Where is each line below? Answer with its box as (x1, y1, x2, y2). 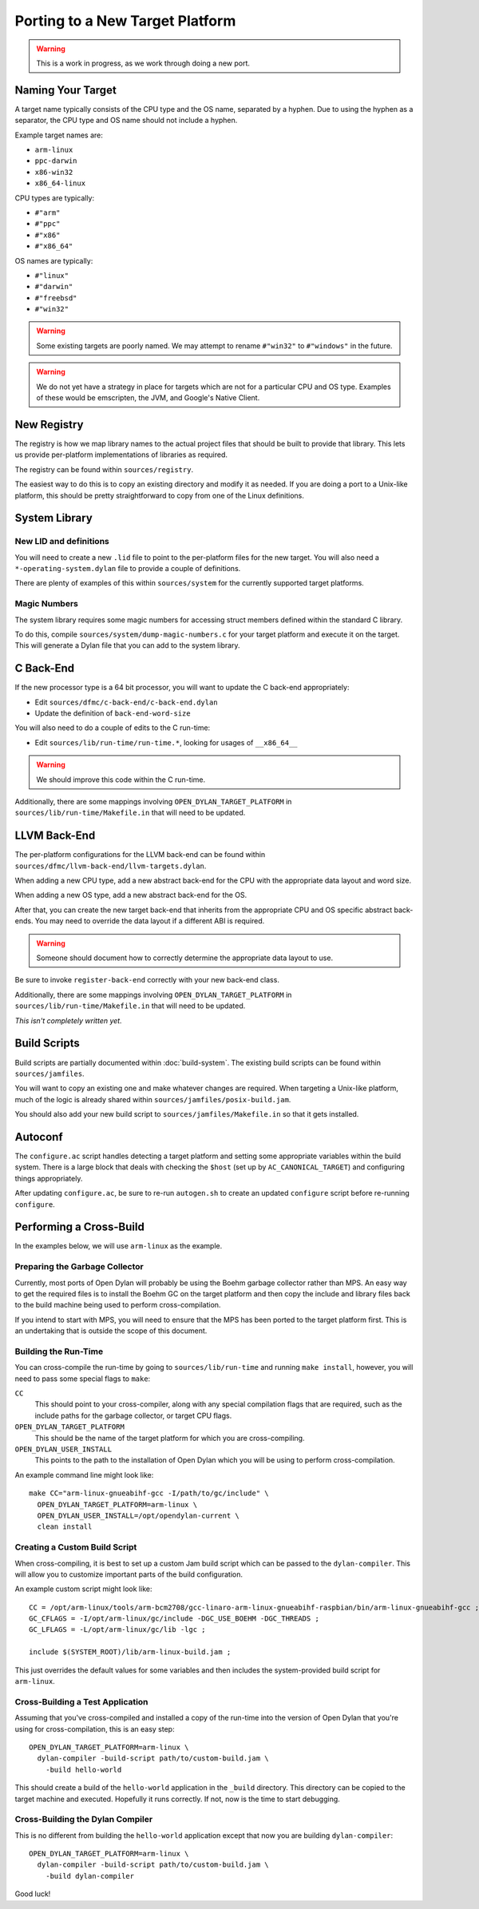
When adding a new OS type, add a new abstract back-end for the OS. (14, 891, 247, 900)
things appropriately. (14, 1173, 83, 1183)
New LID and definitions (14, 536, 109, 547)
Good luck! (14, 1889, 51, 1899)
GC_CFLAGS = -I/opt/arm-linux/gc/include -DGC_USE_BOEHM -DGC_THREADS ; (29, 1614, 319, 1623)
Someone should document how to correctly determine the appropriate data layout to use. (36, 953, 334, 962)
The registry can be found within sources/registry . (14, 464, 194, 474)
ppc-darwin (34, 157, 77, 165)
